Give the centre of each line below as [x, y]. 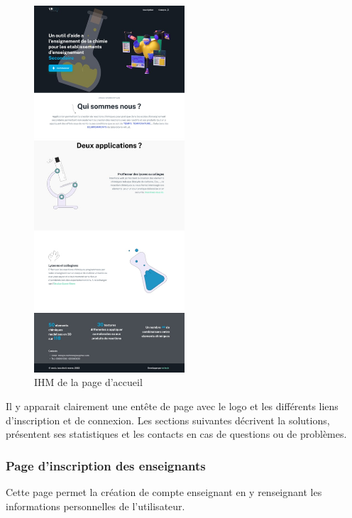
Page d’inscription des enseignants [106, 465]
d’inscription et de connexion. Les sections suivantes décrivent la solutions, [168, 420]
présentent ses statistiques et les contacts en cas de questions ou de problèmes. [176, 434]
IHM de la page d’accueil [88, 382]
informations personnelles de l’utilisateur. [95, 506]
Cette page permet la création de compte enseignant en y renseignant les [164, 492]
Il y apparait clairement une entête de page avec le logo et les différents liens [172, 406]
